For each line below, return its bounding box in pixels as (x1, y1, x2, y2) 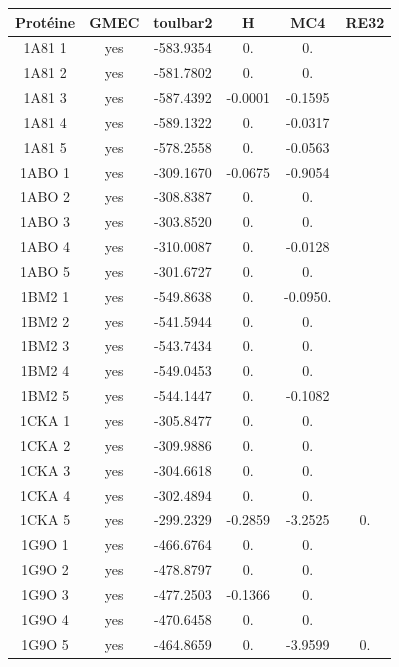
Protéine (15, 11, 76, 32)
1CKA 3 (19, 459, 71, 480)
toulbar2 (153, 11, 213, 32)
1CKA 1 (19, 410, 71, 430)
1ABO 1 (20, 161, 71, 182)
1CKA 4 (19, 484, 71, 505)
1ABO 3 (20, 211, 71, 232)
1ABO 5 (20, 260, 71, 281)
